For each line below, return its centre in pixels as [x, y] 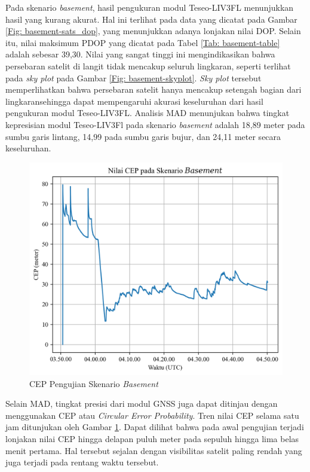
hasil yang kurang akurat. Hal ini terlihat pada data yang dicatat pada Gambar [151, 19]
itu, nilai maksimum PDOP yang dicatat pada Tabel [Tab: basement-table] [143, 42]
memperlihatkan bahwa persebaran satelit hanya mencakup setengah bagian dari [154, 89]
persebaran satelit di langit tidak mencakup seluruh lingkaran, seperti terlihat [148, 66]
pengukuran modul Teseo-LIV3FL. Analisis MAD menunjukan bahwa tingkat [148, 113]
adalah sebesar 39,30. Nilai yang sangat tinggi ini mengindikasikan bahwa [140, 54]
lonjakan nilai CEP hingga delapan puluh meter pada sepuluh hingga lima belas [152, 438]
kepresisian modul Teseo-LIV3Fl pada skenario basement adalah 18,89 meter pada [155, 124]
